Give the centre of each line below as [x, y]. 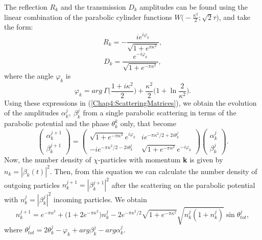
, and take [235, 17]
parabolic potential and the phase [57, 123]
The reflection [26, 7]
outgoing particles [32, 184]
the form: [19, 27]
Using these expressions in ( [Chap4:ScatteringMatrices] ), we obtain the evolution [130, 102]
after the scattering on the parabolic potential [183, 184]
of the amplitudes [32, 113]
